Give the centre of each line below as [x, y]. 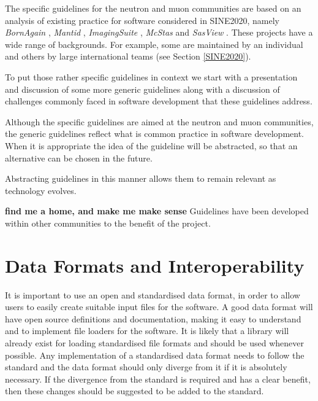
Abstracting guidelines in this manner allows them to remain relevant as [141, 178]
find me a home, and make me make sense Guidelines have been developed [157, 211]
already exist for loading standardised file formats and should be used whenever [154, 343]
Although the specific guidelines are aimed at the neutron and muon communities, [159, 121]
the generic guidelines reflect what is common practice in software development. [154, 134]
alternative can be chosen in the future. [79, 158]
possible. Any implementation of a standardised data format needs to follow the [155, 355]
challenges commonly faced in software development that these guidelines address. [159, 101]
